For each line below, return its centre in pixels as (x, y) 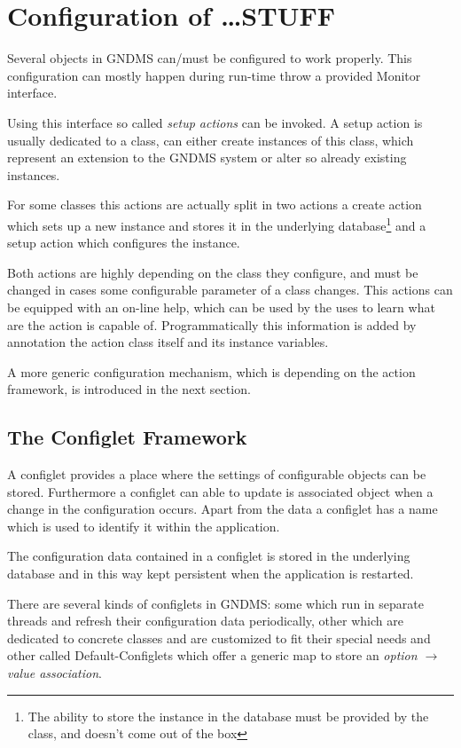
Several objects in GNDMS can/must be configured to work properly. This (210, 58)
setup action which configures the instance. (124, 243)
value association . (55, 673)
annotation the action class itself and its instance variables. (168, 342)
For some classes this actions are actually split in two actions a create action (215, 205)
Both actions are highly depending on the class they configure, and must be (213, 272)
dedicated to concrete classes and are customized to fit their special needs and (219, 638)
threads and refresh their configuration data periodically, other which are (205, 621)
